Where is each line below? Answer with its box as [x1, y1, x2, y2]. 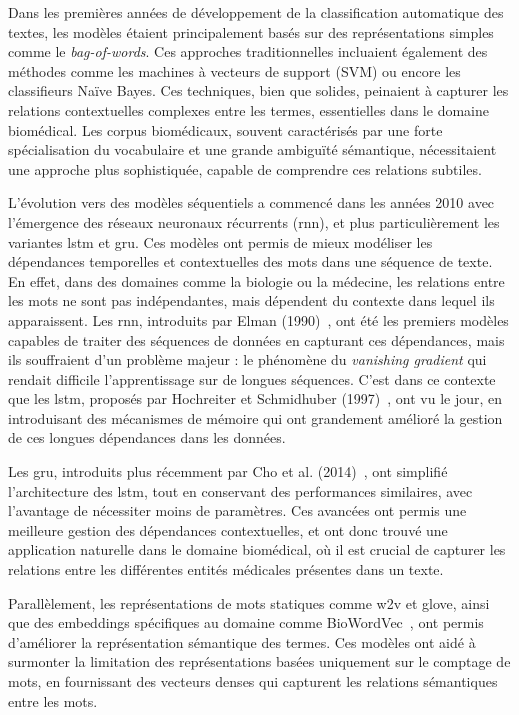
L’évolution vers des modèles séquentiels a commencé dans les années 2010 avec [8, 192, 495, 213]
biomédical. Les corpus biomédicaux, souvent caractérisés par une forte [8, 119, 443, 140]
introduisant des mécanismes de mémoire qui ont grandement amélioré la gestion [8, 407, 503, 428]
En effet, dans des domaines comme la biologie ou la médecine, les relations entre [8, 270, 505, 291]
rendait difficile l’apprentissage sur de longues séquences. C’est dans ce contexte [8, 368, 496, 389]
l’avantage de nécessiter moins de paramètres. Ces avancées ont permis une [8, 500, 467, 521]
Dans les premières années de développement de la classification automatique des [8, 2, 504, 22]
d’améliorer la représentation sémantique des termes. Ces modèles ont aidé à [8, 631, 476, 652]
